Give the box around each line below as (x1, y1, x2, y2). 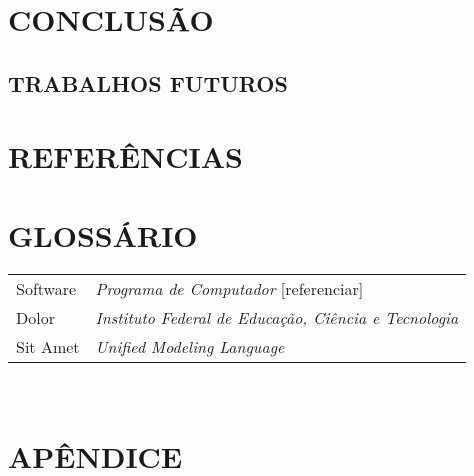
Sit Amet (16, 334, 80, 358)
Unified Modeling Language (95, 334, 285, 358)
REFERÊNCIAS (8, 136, 244, 177)
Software (16, 276, 77, 300)
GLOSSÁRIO (8, 214, 198, 255)
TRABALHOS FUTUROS (8, 67, 288, 98)
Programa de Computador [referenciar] (95, 276, 364, 300)
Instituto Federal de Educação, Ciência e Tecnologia (95, 305, 459, 329)
